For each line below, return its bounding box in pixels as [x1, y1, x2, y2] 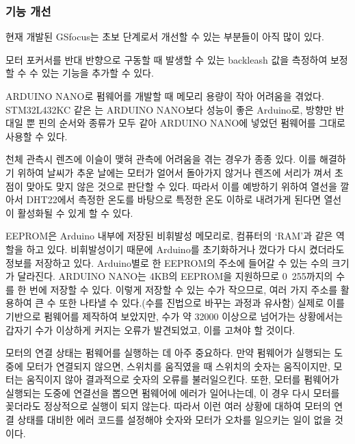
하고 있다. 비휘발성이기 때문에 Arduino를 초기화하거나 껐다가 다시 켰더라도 [26, 241, 345, 256]
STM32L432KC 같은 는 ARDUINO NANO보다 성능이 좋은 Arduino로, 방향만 [5, 102, 332, 116]
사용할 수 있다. [5, 129, 68, 143]
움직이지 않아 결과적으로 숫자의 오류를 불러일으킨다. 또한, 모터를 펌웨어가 [26, 372, 339, 387]
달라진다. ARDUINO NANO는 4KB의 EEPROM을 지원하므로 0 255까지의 [17, 269, 333, 283]
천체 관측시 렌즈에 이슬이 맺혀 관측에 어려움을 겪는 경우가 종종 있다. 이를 [5, 152, 317, 166]
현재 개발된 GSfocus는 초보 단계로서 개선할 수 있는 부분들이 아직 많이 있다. [5, 29, 324, 44]
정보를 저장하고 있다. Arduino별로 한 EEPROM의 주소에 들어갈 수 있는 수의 [5, 255, 329, 270]
